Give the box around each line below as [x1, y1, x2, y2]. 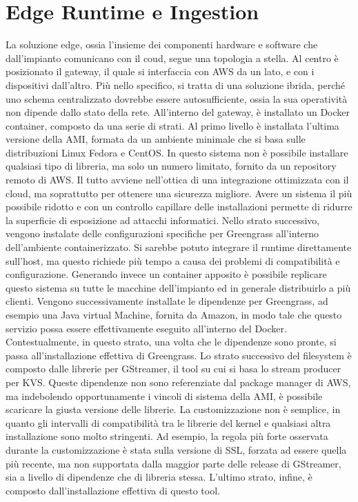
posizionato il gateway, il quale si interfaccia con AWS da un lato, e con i [6, 64, 315, 79]
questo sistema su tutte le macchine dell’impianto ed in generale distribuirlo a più [6, 280, 351, 294]
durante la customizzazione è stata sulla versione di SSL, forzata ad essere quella [6, 442, 347, 456]
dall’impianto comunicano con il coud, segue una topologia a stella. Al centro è [6, 50, 339, 65]
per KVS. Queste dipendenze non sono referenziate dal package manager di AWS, [6, 374, 351, 389]
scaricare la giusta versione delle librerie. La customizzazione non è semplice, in [6, 402, 341, 416]
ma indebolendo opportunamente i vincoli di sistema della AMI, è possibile [6, 388, 323, 403]
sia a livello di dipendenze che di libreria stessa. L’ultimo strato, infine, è [6, 470, 312, 484]
